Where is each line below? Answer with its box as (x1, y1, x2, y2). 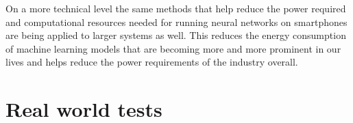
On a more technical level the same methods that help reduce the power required (5, 1, 346, 15)
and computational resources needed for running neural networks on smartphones (5, 14, 348, 29)
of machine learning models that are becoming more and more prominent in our (5, 41, 341, 55)
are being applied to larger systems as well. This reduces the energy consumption (5, 28, 346, 42)
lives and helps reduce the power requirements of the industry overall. (5, 55, 298, 69)
